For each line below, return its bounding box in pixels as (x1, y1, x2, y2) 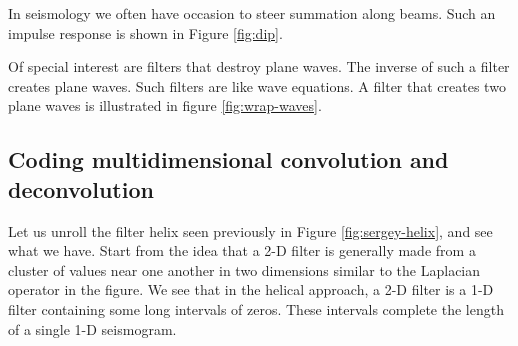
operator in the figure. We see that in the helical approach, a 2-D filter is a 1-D (8, 279, 494, 300)
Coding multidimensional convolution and (8, 144, 449, 175)
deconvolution (8, 173, 154, 204)
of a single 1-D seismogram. (8, 318, 177, 339)
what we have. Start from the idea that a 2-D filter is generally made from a (8, 240, 476, 261)
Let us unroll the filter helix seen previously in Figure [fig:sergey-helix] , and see (8, 220, 493, 241)
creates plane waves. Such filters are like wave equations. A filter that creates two (8, 75, 506, 96)
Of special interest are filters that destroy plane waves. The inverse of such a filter (8, 56, 510, 77)
